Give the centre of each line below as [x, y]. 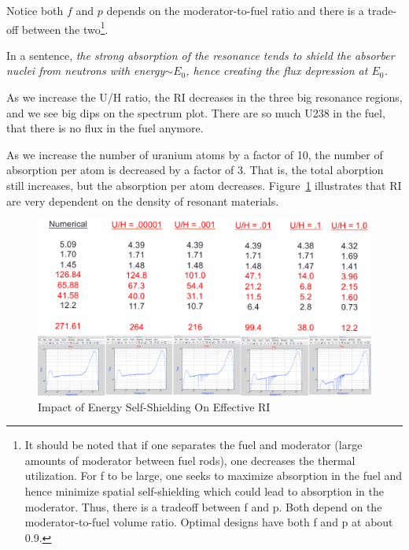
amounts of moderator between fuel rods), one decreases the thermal [190, 460]
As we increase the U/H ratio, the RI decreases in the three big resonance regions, [204, 97]
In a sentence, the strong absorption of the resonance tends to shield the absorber [201, 55]
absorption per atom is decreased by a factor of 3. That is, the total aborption [195, 170]
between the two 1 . [65, 28]
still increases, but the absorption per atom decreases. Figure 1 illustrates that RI [204, 185]
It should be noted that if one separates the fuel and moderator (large [193, 445]
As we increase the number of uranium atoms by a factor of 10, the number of [195, 154]
